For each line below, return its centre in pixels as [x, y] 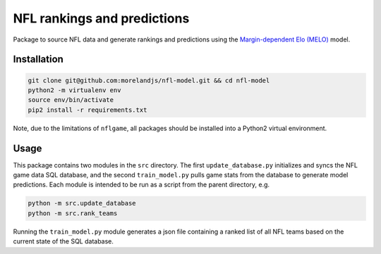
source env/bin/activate [71, 100]
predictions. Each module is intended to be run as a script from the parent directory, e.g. [141, 185]
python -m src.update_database [82, 203]
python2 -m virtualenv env [74, 90]
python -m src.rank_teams [73, 213]
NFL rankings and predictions [101, 18]
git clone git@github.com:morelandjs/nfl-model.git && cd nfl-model [149, 80]
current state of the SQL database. [64, 241]
